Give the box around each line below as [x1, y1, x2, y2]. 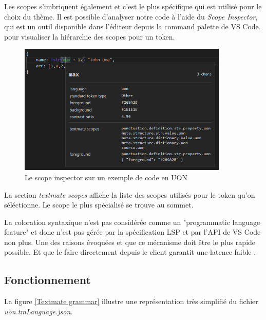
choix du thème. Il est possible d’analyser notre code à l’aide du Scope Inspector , [4, 11, 258, 22]
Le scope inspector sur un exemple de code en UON [25, 172, 188, 182]
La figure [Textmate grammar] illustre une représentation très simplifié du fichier [4, 296, 258, 307]
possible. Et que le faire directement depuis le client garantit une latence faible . [4, 247, 256, 257]
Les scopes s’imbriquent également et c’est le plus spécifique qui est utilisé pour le [4, 1, 262, 11]
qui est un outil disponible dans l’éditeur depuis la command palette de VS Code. [4, 21, 261, 32]
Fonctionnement [4, 272, 91, 288]
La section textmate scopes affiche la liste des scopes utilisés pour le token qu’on [4, 189, 255, 200]
